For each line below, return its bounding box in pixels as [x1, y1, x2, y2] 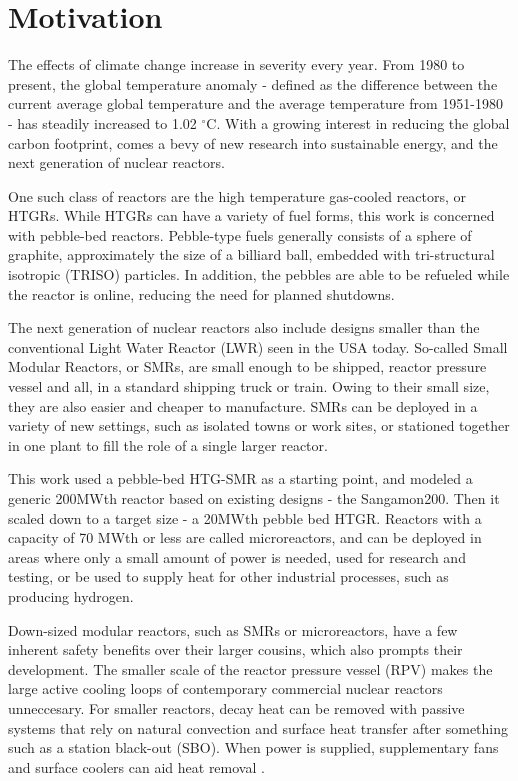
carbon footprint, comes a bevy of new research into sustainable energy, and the [8, 132, 498, 153]
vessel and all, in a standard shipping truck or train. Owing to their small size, [8, 376, 490, 397]
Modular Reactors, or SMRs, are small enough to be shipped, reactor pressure [8, 356, 487, 377]
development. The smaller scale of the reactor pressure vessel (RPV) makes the [8, 658, 493, 679]
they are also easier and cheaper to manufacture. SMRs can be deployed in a [8, 395, 478, 416]
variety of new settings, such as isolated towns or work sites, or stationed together [8, 415, 510, 436]
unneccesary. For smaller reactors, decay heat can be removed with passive [8, 697, 465, 718]
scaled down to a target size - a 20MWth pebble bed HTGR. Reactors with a [8, 507, 482, 528]
